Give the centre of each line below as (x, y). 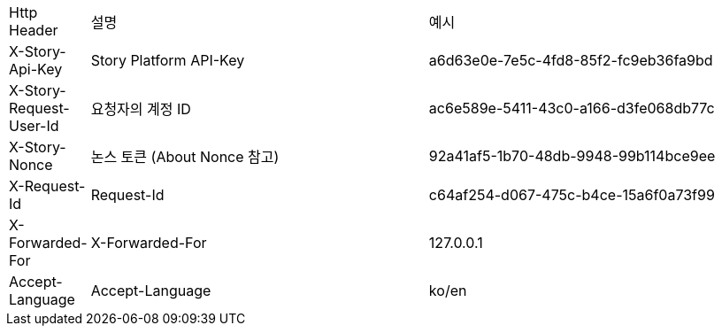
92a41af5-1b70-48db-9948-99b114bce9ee (572, 156)
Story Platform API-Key (168, 60)
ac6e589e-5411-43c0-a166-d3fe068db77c (572, 108)
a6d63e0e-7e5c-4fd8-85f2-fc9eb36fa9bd (571, 60)
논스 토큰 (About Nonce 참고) (185, 157)
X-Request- (47, 186)
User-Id (34, 126)
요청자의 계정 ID (141, 109)
